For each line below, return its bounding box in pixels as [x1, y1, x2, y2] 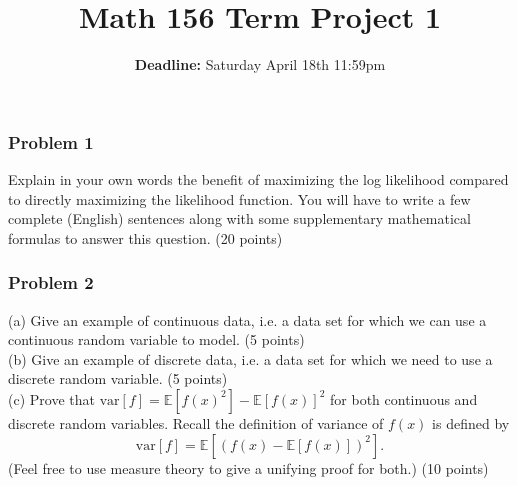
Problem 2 [8, 270, 94, 295]
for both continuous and [330, 388, 478, 409]
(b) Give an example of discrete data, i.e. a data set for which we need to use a [8, 348, 493, 369]
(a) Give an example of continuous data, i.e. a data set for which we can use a [8, 309, 487, 330]
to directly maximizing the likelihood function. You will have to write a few [8, 188, 471, 209]
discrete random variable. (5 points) [8, 368, 228, 389]
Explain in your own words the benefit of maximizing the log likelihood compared [8, 169, 509, 190]
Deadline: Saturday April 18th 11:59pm [134, 54, 386, 75]
